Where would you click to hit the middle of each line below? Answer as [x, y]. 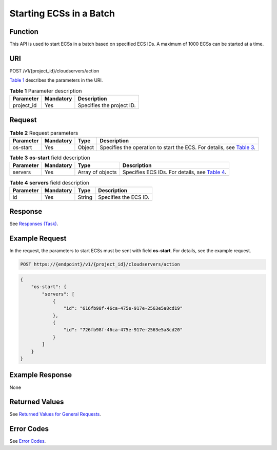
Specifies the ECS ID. [124, 197]
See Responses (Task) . [34, 224]
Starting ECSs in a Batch [62, 13]
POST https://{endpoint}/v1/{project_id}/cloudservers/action [100, 264]
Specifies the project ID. [107, 105]
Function [24, 32]
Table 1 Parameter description [46, 91]
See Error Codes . [28, 441]
